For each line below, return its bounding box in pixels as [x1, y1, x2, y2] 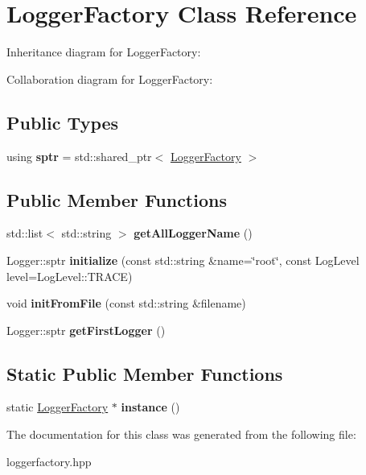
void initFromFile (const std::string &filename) [6, 295, 246, 312]
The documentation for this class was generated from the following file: [6, 426, 356, 443]
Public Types [6, 109, 119, 134]
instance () [121, 399, 180, 415]
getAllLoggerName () [134, 225, 253, 242]
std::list [6, 225, 43, 242]
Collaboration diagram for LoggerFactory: [6, 70, 213, 87]
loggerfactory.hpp [6, 452, 92, 469]
